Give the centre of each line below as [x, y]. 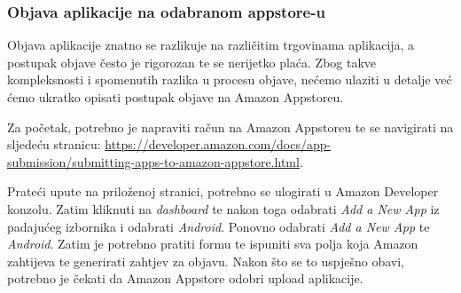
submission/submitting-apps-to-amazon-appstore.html [153, 161]
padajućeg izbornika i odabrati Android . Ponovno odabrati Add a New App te [219, 226]
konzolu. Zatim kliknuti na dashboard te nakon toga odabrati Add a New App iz [223, 208]
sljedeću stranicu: [54, 144]
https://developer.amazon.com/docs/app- [218, 144]
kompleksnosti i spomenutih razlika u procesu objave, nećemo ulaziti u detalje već [230, 79]
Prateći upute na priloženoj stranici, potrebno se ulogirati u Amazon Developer [223, 191]
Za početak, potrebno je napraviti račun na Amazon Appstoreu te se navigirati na [230, 127]
